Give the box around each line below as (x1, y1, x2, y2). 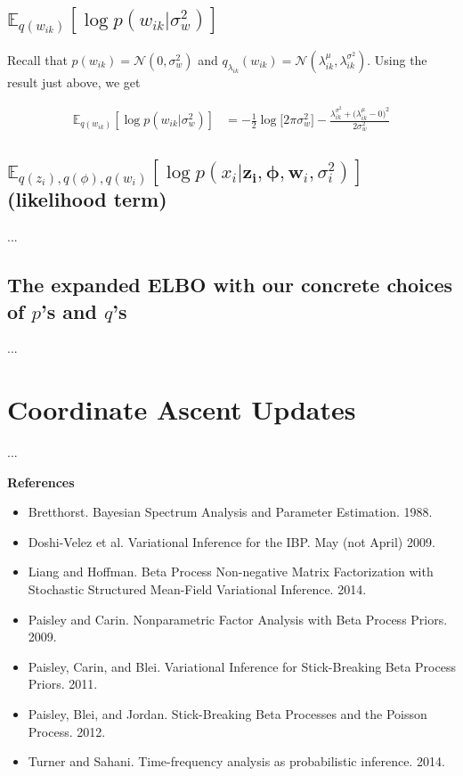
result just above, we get (7, 72, 141, 91)
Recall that (7, 50, 68, 69)
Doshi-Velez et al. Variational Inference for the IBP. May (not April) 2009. (28, 532, 435, 551)
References (7, 472, 75, 491)
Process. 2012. (28, 722, 106, 740)
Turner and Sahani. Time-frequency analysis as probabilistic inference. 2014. (28, 752, 445, 771)
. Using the (367, 50, 427, 69)
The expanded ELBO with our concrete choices (7, 271, 452, 298)
